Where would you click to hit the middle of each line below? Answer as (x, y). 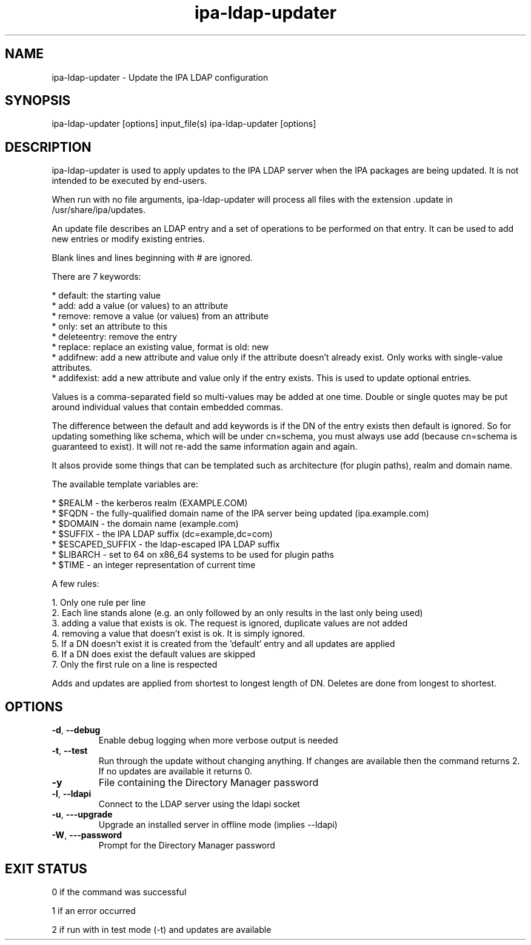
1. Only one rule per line (99, 603)
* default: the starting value (106, 296)
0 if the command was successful (119, 892)
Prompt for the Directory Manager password (187, 845)
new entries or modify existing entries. (128, 239)
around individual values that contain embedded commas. (167, 407)
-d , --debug (76, 730)
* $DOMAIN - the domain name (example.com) (145, 524)
